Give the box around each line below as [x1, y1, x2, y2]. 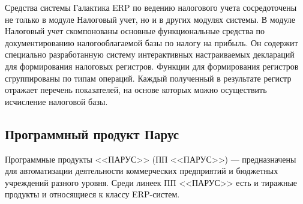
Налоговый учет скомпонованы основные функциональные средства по [5, 25, 265, 37]
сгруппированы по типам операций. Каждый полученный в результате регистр [5, 71, 292, 84]
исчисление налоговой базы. [5, 95, 108, 107]
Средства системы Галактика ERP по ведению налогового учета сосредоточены [5, 1, 297, 13]
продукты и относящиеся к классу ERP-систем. [5, 188, 180, 200]
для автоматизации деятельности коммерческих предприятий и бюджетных [5, 164, 278, 177]
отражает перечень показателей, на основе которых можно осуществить [5, 83, 267, 96]
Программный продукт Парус [5, 124, 179, 143]
